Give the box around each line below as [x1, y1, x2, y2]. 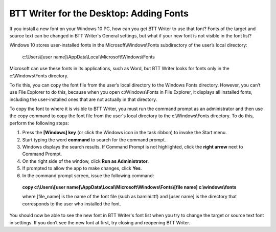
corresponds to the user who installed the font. [22, 200, 121, 207]
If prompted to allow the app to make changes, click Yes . [22, 165, 142, 172]
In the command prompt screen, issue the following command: [22, 172, 154, 179]
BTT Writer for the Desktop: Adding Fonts [9, 8, 189, 19]
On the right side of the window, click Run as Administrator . [22, 158, 149, 164]
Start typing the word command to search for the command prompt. [22, 136, 166, 143]
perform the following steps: [9, 120, 69, 126]
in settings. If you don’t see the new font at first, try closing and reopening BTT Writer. [9, 219, 190, 225]
